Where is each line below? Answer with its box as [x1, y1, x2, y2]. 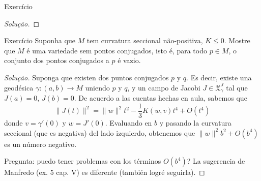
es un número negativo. [4, 138, 77, 149]
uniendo [85, 82, 110, 93]
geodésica [4, 82, 34, 93]
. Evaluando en [105, 117, 152, 128]
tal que [226, 82, 248, 93]
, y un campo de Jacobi [127, 82, 200, 93]
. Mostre [224, 35, 250, 46]
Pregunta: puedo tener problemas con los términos [4, 156, 161, 166]
